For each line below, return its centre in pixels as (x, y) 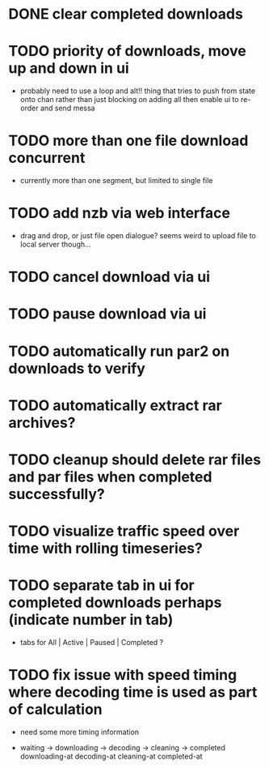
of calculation (55, 709)
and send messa (67, 108)
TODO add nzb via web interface (120, 214)
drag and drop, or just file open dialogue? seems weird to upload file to (138, 235)
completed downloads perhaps (115, 602)
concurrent (47, 158)
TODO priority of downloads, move (127, 51)
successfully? (57, 494)
